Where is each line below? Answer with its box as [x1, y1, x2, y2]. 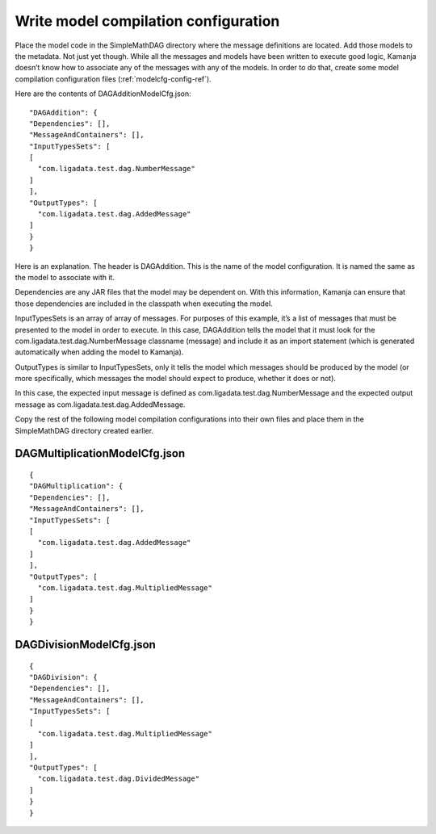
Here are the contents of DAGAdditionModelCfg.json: [15, 89, 191, 98]
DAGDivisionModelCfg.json [15, 638, 157, 652]
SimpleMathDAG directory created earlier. [15, 425, 153, 435]
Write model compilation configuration [15, 12, 280, 30]
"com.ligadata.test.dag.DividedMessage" [37, 774, 200, 783]
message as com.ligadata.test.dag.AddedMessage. [15, 400, 186, 409]
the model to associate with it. [15, 272, 115, 282]
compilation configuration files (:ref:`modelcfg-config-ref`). [15, 73, 212, 84]
